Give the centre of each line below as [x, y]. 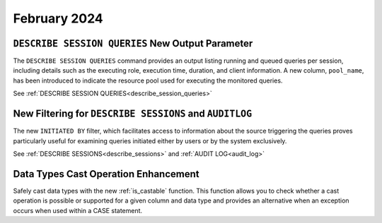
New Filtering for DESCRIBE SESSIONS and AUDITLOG [133, 114]
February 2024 [58, 18]
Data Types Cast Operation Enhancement [106, 174]
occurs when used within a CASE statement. [78, 210]
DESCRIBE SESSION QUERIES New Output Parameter [133, 43]
